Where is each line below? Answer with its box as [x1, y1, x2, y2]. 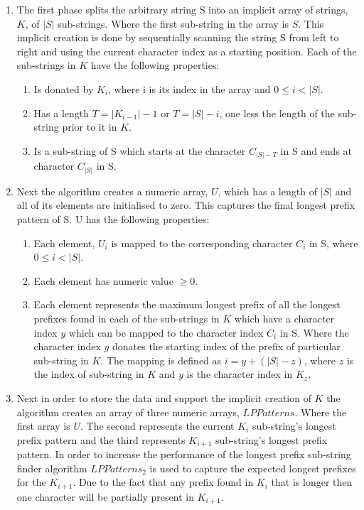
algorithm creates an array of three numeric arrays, [16, 404, 240, 419]
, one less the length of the [219, 105, 335, 120]
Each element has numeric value [33, 273, 173, 288]
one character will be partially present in [16, 489, 194, 504]
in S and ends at [280, 143, 353, 158]
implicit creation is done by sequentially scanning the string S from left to [16, 30, 339, 45]
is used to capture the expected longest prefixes [149, 460, 356, 475]
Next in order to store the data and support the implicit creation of [16, 390, 311, 405]
